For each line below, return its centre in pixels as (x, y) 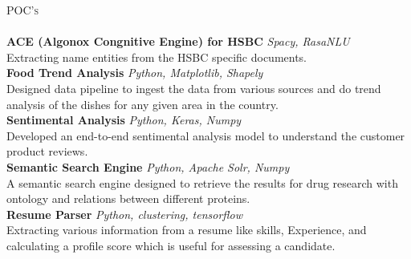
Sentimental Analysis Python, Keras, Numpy (124, 120)
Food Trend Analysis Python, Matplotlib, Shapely (135, 73)
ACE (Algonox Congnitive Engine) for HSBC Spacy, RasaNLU (178, 41)
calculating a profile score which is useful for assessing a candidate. (171, 245)
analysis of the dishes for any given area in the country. (142, 104)
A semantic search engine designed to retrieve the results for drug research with (202, 182)
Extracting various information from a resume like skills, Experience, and (187, 230)
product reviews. (47, 151)
